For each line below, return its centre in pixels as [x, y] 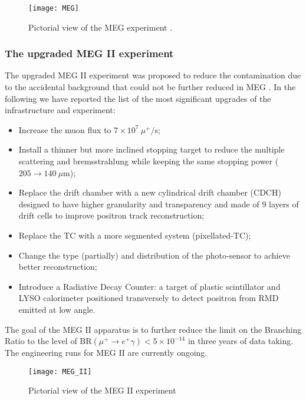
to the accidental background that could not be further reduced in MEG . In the [150, 87]
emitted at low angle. [57, 309]
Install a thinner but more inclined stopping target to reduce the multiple [152, 149]
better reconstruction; [58, 267]
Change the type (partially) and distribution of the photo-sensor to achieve [154, 255]
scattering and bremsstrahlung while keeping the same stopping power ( [149, 161]
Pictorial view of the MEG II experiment [102, 390]
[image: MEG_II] [60, 371]
